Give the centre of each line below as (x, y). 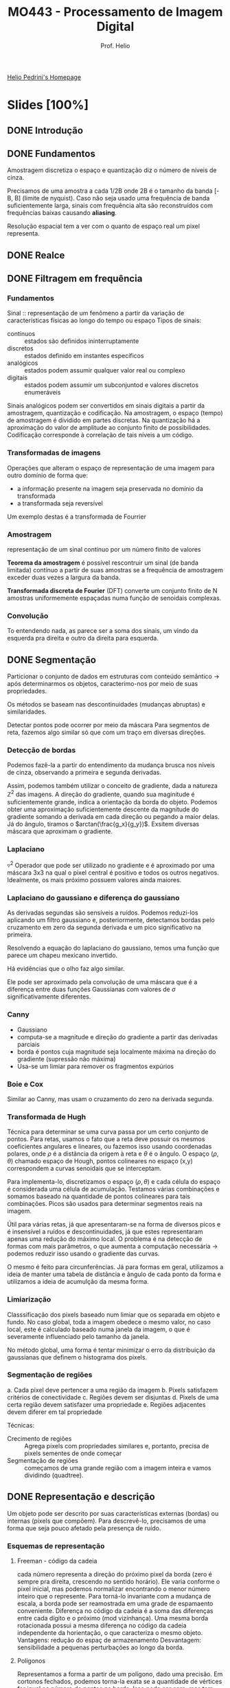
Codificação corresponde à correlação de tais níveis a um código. (101, 435)
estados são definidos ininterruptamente (82, 341)
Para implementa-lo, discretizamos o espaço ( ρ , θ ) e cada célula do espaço (114, 1182)
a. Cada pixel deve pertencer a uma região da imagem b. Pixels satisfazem (113, 1390)
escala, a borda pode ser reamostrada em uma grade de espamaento (115, 1603)
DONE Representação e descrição (81, 1497)
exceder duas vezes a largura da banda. (64, 577)
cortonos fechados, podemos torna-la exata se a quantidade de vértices (119, 1681)
